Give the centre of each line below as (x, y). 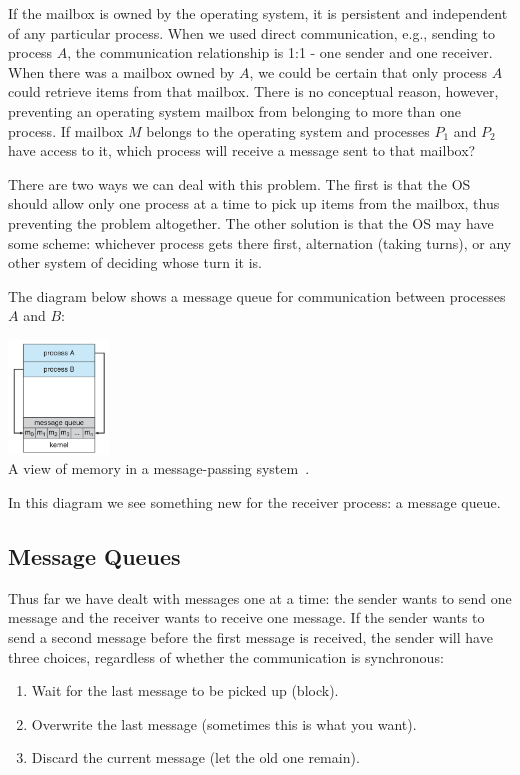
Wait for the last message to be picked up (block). (185, 690)
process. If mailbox (66, 130)
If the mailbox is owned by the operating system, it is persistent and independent (258, 13)
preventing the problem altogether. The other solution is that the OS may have (251, 222)
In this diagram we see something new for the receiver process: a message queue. (254, 501)
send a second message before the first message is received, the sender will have (250, 636)
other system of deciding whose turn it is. (135, 262)
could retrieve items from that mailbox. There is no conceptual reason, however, (253, 91)
